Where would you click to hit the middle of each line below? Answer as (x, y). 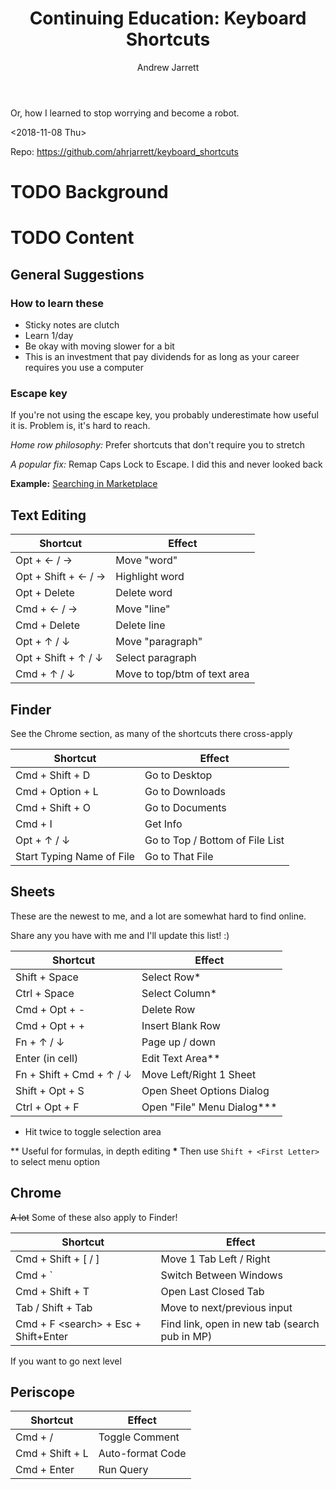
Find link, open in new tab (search (240, 1324)
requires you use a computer (84, 367)
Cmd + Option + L (57, 791)
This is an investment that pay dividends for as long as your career (162, 356)
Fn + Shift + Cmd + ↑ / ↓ (74, 1074)
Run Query (123, 1470)
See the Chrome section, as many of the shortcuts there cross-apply (151, 733)
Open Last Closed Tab (212, 1291)
